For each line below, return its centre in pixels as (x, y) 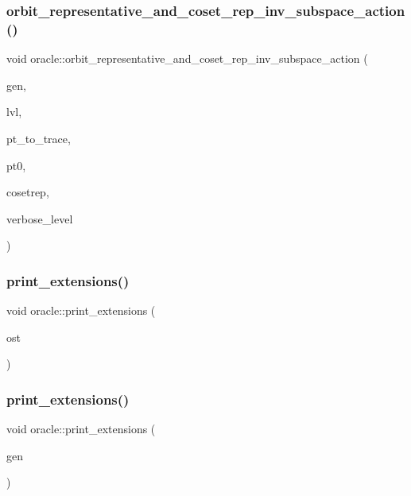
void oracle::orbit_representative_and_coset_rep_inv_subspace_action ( (187, 58)
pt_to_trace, (39, 138)
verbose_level (40, 218)
